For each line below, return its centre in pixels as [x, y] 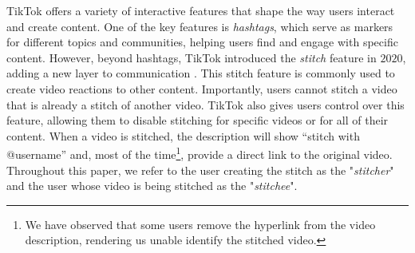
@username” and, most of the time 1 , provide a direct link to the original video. [200, 153]
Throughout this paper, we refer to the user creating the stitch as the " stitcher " [200, 170]
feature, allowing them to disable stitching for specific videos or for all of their [198, 120]
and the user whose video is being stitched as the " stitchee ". [152, 186]
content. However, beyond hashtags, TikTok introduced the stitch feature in [192, 57]
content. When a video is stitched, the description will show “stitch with [183, 135]
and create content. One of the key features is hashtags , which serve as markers [200, 26]
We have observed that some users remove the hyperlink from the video [200, 224]
